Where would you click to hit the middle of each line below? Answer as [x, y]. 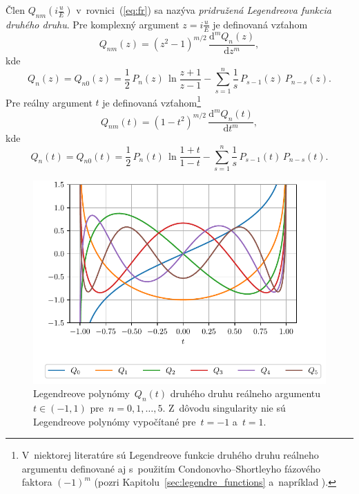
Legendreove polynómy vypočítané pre [115, 421]
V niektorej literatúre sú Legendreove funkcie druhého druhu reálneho [170, 455]
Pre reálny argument [49, 102]
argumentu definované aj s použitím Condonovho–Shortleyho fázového [171, 468]
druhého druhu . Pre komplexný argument [93, 24]
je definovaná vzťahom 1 [152, 101]
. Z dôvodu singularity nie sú [224, 408]
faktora [37, 482]
